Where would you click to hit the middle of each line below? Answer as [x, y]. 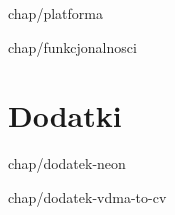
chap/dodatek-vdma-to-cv [87, 196]
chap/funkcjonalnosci [72, 46]
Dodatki [65, 115]
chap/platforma [55, 13]
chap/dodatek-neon [67, 163]
